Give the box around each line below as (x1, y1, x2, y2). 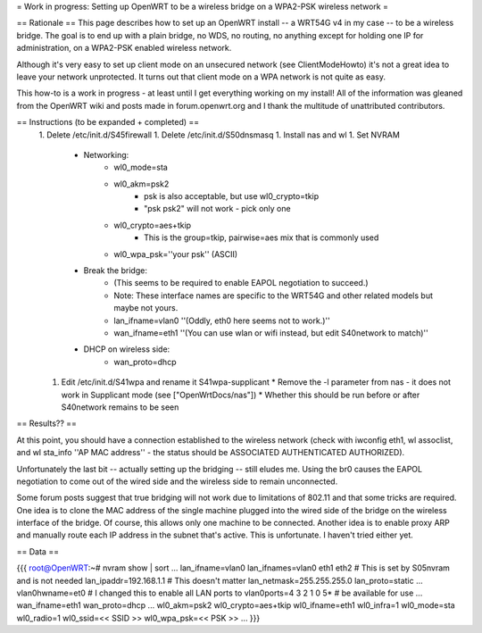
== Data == (16, 546, 60, 557)
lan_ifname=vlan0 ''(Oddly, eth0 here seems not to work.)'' (113, 315, 330, 326)
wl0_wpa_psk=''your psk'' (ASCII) (113, 248, 238, 259)
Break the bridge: (83, 265, 147, 276)
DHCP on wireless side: (83, 344, 170, 354)
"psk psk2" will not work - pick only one (144, 204, 291, 214)
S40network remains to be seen (61, 402, 179, 412)
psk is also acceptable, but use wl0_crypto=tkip (144, 191, 320, 202)
